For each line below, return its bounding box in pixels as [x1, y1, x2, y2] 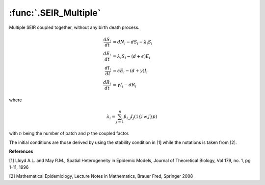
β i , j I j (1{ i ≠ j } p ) [123, 114, 158, 120]
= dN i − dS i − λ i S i [112, 39, 153, 46]
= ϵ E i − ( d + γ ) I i [112, 68, 148, 74]
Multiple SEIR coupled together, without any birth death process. [9, 24, 140, 30]
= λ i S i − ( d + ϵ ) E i [112, 53, 151, 60]
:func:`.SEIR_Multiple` [9, 7, 101, 18]
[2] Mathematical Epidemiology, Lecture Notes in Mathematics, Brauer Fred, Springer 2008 [9, 173, 193, 179]
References [9, 148, 33, 154]
